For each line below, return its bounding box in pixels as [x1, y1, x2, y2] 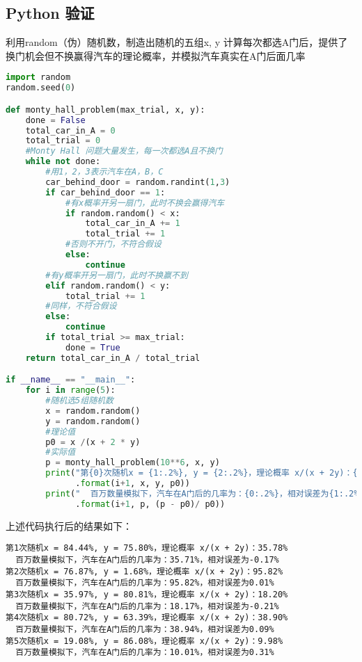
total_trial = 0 [25, 136, 101, 146]
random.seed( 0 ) [6, 83, 76, 93]
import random [6, 72, 71, 83]
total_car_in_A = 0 [25, 125, 116, 136]
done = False [25, 115, 86, 125]
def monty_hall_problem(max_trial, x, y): [6, 104, 205, 115]
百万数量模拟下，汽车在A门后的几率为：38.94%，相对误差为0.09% [15, 624, 274, 634]
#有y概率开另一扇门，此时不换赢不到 [45, 270, 188, 280]
